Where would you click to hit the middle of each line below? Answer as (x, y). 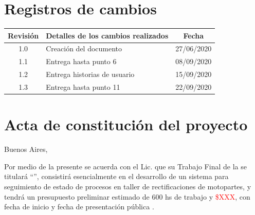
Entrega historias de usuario (90, 74)
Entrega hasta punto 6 (81, 61)
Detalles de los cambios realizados (107, 35)
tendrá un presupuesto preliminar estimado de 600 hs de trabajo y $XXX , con (127, 196)
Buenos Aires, (26, 149)
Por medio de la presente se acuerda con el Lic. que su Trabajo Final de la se (125, 166)
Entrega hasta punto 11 (83, 87)
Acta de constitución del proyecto (126, 124)
